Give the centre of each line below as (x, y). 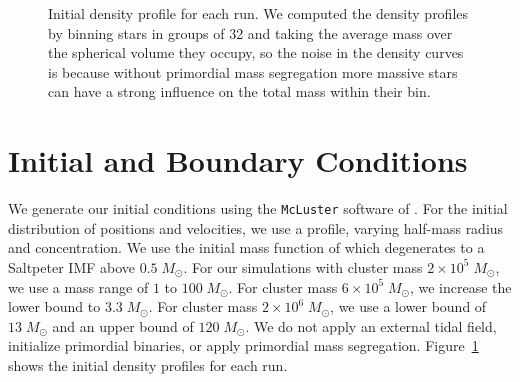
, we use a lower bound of (408, 306)
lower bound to (54, 306)
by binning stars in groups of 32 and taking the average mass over (250, 32)
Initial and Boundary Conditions (238, 160)
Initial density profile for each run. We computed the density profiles (258, 13)
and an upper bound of (123, 325)
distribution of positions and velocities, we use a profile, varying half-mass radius (256, 227)
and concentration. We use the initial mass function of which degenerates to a (246, 247)
